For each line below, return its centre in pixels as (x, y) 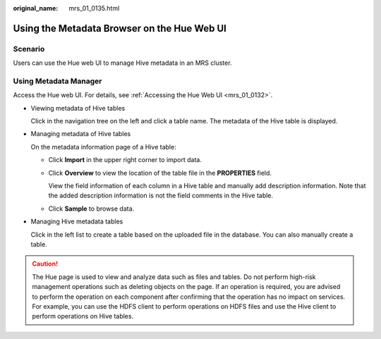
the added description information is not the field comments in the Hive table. (161, 196)
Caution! (45, 264)
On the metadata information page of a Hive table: (103, 147)
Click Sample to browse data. (91, 209)
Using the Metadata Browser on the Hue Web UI (120, 28)
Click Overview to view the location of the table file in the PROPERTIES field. (160, 173)
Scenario (29, 49)
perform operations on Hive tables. (83, 316)
